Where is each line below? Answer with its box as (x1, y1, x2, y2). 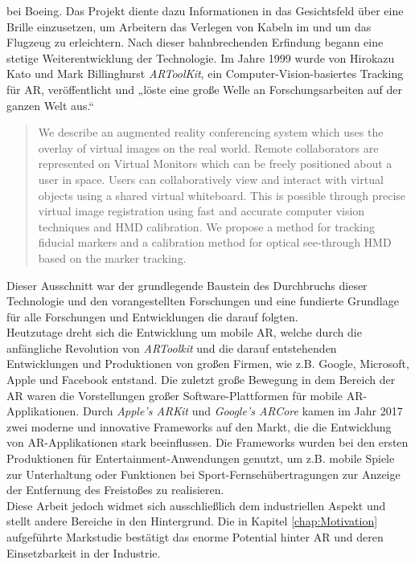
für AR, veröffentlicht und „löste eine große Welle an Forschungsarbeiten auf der (6, 80, 403, 97)
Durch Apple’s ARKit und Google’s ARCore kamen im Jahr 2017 (82, 403, 403, 419)
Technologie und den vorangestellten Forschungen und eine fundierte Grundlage (6, 292, 399, 309)
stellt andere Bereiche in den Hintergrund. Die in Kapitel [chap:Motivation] (6, 513, 378, 529)
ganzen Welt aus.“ (6, 96, 94, 113)
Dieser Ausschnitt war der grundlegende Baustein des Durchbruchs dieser (6, 276, 368, 293)
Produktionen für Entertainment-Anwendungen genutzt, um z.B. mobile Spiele (6, 450, 395, 467)
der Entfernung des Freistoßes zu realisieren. (6, 481, 224, 498)
